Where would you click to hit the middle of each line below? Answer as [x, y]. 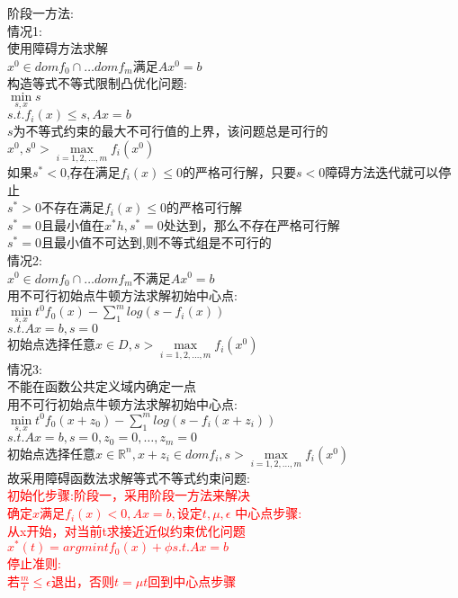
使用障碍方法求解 [58, 48]
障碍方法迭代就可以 [382, 172]
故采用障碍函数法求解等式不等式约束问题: [129, 477]
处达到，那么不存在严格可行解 [251, 224]
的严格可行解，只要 [240, 172]
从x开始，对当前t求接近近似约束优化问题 [126, 530]
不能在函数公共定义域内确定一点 [102, 386]
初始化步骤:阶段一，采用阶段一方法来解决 [129, 495]
